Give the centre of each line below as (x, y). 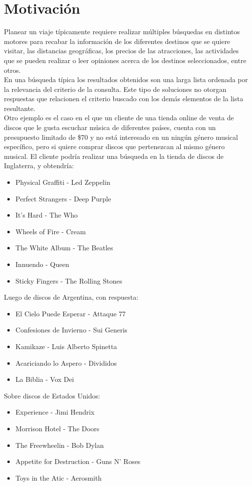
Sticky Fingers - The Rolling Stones (69, 280)
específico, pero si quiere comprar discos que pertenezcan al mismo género (115, 146)
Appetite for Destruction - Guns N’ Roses (78, 461)
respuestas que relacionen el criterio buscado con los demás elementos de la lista (124, 99)
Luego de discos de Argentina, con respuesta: (71, 297)
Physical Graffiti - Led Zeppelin (63, 182)
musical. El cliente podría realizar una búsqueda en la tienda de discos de (114, 156)
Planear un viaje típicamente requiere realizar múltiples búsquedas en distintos (122, 32)
